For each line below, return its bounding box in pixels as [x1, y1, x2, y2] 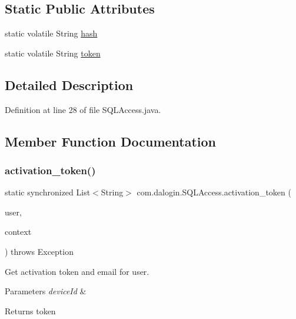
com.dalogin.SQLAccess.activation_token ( [137, 186, 291, 198]
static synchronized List [5, 186, 91, 198]
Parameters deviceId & [5, 285, 87, 297]
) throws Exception [5, 245, 74, 257]
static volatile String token [5, 46, 101, 59]
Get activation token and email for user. [5, 265, 149, 277]
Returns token [5, 304, 56, 317]
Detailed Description [5, 75, 134, 94]
